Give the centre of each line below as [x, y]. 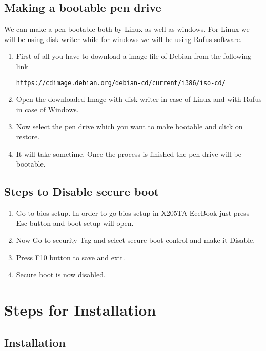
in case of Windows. [47, 109]
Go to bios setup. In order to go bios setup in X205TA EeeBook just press [133, 213]
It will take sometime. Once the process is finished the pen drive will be [129, 153]
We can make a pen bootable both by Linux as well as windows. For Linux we [127, 29]
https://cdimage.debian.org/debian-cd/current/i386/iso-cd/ [121, 83]
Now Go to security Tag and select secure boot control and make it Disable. [136, 240]
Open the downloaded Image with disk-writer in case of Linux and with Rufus [139, 99]
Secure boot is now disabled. [61, 274]
